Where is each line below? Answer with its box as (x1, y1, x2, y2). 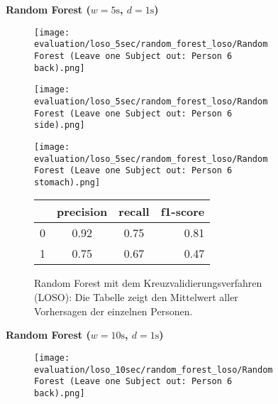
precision (57, 203, 108, 220)
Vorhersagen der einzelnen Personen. (34, 303, 193, 318)
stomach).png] (34, 177, 101, 187)
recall (118, 203, 150, 220)
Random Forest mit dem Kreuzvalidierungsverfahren (34, 275, 262, 290)
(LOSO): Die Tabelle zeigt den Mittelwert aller (34, 290, 238, 305)
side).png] (34, 120, 85, 131)
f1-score (160, 203, 205, 220)
